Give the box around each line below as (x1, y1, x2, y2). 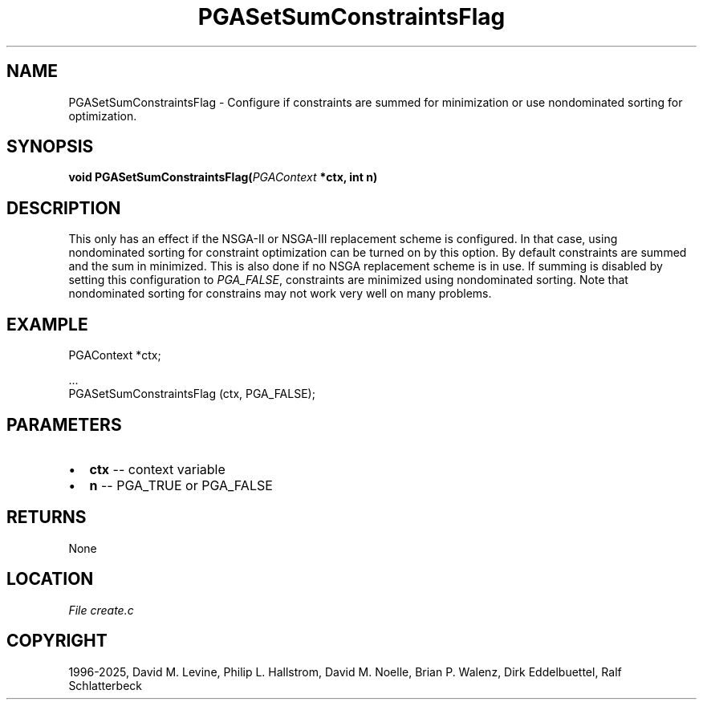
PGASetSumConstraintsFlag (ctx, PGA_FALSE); (68, 387, 315, 401)
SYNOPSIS (6, 136, 94, 157)
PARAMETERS (6, 414, 122, 435)
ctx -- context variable (89, 461, 226, 477)
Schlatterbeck (68, 678, 142, 692)
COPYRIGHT (6, 631, 108, 651)
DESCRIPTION (6, 197, 121, 218)
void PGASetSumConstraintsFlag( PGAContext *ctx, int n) (68, 170, 378, 185)
